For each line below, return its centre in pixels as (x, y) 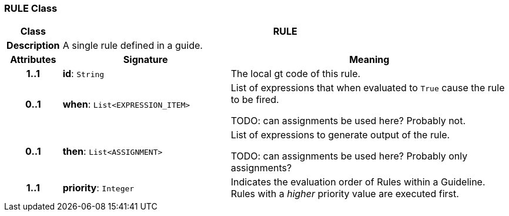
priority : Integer (98, 188)
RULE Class (31, 8)
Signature (145, 60)
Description (33, 46)
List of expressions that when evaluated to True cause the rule (368, 88)
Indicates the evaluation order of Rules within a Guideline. (358, 182)
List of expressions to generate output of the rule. (340, 135)
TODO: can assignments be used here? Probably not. (348, 121)
